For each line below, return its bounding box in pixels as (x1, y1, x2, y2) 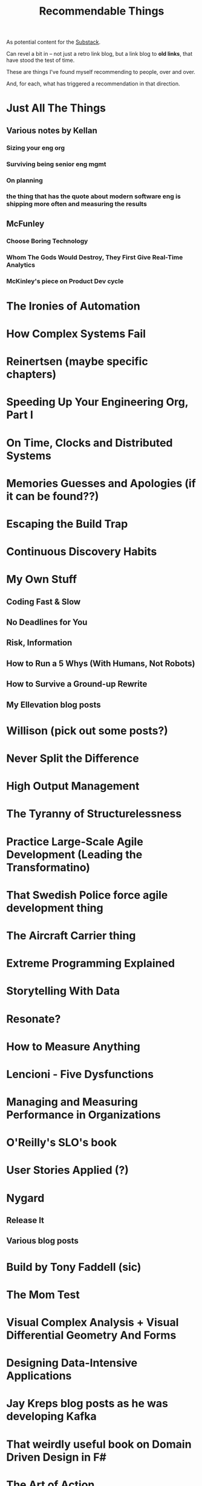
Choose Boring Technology (6, 236, 88, 245)
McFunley (6, 218, 45, 228)
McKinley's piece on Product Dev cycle (6, 277, 124, 285)
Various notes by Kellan (6, 125, 98, 136)
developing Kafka (6, 1410, 97, 1424)
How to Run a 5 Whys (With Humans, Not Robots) (6, 658, 195, 668)
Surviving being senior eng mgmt (6, 159, 107, 168)
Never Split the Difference (6, 751, 139, 765)
